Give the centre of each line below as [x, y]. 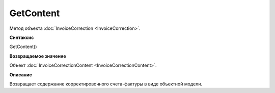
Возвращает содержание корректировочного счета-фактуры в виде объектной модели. [106, 84]
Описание [21, 75]
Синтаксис [22, 37]
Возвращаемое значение [38, 56]
